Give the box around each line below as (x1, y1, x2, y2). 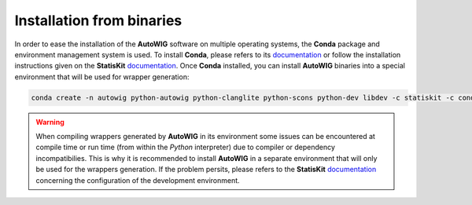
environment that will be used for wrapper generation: (14, 71, 190, 82)
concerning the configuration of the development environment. (35, 175, 240, 185)
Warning (35, 117, 65, 126)
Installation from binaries (14, 12, 183, 29)
